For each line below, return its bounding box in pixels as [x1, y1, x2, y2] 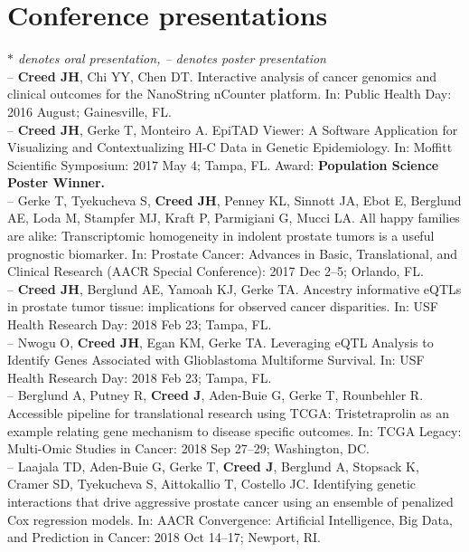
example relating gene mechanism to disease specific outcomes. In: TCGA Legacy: [7, 421, 462, 440]
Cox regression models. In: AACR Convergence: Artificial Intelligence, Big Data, [7, 509, 453, 528]
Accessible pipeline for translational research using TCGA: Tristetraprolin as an [7, 404, 449, 422]
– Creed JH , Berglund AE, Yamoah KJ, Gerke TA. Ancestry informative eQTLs [7, 279, 462, 298]
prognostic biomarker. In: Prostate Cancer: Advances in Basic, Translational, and [7, 243, 458, 262]
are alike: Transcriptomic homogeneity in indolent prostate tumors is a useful [7, 226, 435, 245]
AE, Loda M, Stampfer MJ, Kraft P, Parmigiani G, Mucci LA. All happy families [7, 208, 460, 227]
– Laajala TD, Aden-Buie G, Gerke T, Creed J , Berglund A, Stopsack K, [7, 456, 419, 475]
